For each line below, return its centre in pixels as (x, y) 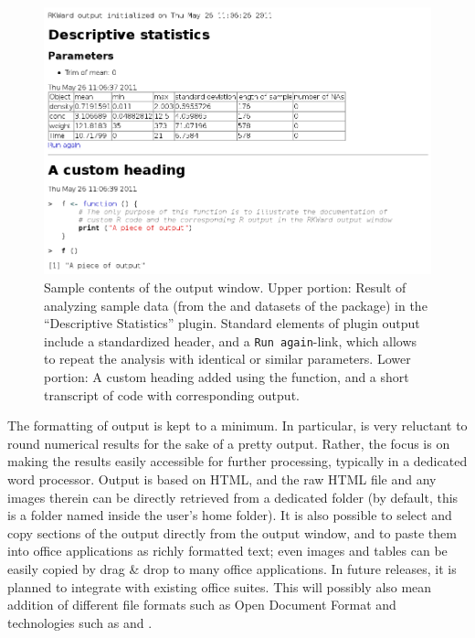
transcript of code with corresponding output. (172, 394)
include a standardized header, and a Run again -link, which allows (231, 340)
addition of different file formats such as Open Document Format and (202, 605)
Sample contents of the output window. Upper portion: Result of (225, 287)
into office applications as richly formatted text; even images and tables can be (227, 551)
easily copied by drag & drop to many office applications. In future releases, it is (232, 568)
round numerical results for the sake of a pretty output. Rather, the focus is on (229, 443)
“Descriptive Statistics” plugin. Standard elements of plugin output (232, 323)
